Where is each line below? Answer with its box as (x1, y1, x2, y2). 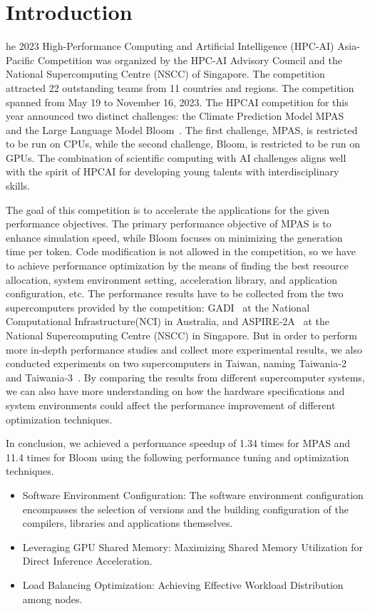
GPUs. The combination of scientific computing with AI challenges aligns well (6, 150, 346, 165)
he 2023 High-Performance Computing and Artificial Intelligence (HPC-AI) (6, 38, 334, 53)
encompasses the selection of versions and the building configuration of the (22, 501, 349, 516)
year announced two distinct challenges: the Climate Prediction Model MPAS (6, 108, 344, 123)
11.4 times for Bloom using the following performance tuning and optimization (6, 449, 349, 464)
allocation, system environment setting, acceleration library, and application (6, 272, 338, 287)
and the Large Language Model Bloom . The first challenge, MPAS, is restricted (6, 122, 358, 137)
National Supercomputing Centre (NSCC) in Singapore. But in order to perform (6, 328, 357, 342)
